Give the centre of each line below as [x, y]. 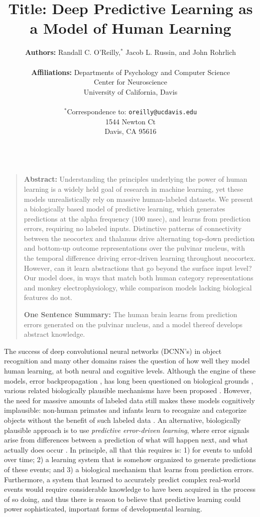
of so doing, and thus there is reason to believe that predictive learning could [122, 499]
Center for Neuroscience [130, 82]
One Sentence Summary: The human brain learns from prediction [131, 314]
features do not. [48, 297]
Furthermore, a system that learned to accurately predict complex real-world [122, 479]
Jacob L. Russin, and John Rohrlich [181, 52]
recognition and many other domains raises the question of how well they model [127, 361]
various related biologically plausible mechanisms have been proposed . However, [128, 390]
